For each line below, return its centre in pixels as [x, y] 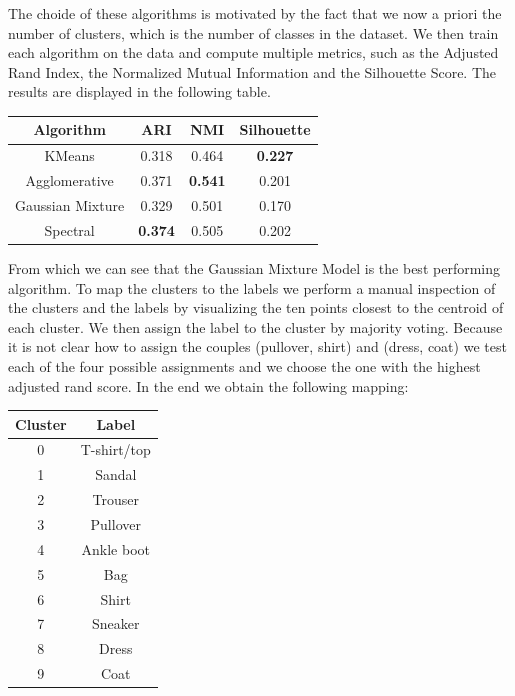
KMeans [69, 155]
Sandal [116, 474]
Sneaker [116, 623]
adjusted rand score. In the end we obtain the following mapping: [208, 385]
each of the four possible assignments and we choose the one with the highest [244, 365]
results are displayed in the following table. [139, 91]
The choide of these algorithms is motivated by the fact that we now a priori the [255, 13]
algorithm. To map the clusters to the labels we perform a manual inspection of [252, 287]
